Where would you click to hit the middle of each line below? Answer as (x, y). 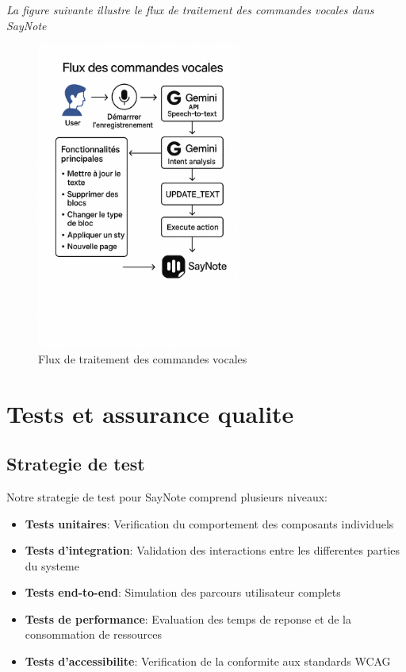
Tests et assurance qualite (150, 413)
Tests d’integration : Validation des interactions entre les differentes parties (213, 550)
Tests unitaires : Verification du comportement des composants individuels (209, 523)
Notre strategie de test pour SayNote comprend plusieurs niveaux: (167, 496)
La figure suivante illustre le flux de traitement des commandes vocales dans (190, 10)
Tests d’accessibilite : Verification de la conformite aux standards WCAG (208, 661)
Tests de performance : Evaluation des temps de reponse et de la (188, 618)
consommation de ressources (94, 634)
